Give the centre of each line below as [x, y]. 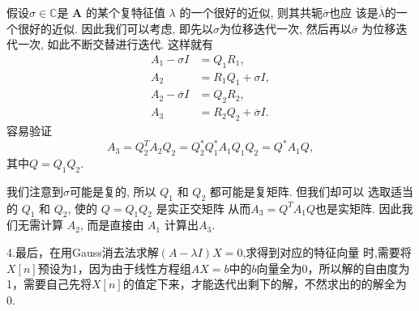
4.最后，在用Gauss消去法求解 [83, 251]
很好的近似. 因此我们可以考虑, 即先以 [115, 28]
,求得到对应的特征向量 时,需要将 [327, 251]
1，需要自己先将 [49, 284]
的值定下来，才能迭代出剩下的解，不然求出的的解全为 [265, 284]
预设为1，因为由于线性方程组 [114, 268]
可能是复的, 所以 [113, 191]
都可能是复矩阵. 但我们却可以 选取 [300, 191]
